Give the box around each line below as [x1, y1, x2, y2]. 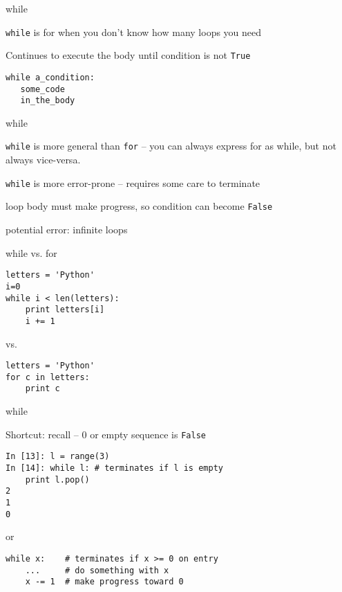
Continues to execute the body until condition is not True [6, 48, 251, 62]
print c [25, 384, 60, 394]
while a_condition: [6, 72, 95, 82]
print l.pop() [25, 474, 90, 485]
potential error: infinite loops [6, 222, 128, 237]
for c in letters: [6, 372, 90, 382]
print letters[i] [25, 305, 105, 315]
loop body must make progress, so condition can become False [6, 199, 273, 213]
